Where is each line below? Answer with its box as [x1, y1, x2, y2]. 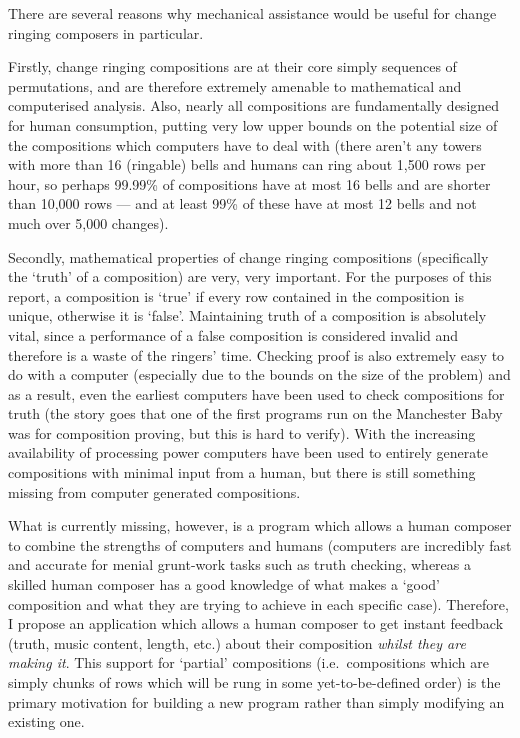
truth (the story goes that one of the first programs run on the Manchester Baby [8, 403, 503, 424]
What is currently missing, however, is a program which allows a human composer [8, 515, 512, 536]
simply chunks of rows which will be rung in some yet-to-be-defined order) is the [8, 672, 501, 692]
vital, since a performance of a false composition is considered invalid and [8, 324, 459, 345]
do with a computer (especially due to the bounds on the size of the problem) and [8, 364, 511, 385]
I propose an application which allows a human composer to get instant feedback [8, 613, 504, 634]
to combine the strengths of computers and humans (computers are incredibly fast [8, 534, 512, 555]
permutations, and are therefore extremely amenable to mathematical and [8, 75, 462, 96]
